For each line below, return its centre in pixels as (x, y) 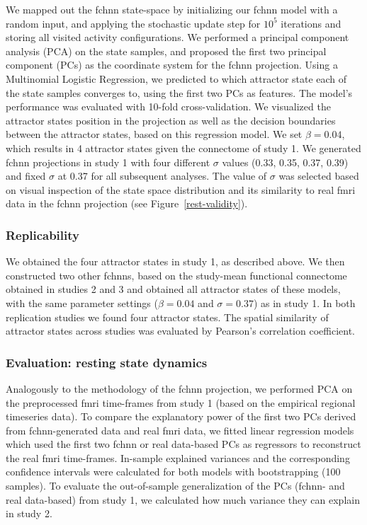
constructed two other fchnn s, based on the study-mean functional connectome (176, 275)
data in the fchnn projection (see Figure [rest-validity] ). (127, 203)
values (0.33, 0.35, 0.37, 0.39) (285, 162)
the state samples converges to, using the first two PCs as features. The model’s (179, 92)
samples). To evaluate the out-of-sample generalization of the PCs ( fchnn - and (175, 486)
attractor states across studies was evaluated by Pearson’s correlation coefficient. (180, 331)
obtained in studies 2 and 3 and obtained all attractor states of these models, (173, 289)
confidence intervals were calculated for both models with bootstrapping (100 (173, 472)
